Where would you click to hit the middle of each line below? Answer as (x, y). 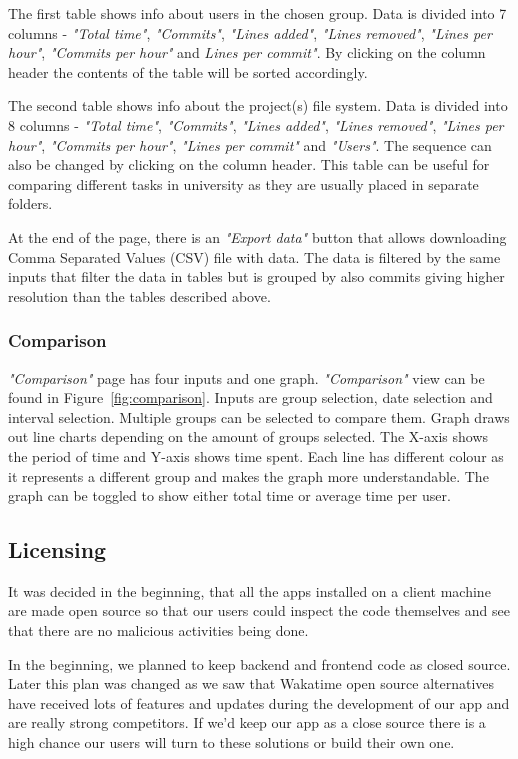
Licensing (57, 549)
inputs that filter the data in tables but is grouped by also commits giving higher (256, 276)
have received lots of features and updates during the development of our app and (259, 702)
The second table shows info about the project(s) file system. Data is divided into (258, 105)
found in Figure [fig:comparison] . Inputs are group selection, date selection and (250, 397)
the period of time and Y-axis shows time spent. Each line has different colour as (256, 455)
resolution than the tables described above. (139, 295)
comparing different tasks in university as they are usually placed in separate (243, 183)
